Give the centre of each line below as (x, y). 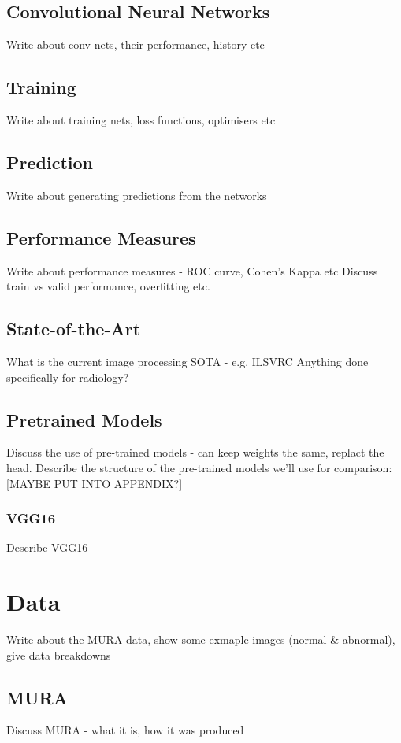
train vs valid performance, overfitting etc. (108, 286)
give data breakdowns (59, 654)
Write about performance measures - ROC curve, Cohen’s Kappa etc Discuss (192, 270)
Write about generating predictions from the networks (137, 195)
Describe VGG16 (47, 547)
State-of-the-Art (74, 329)
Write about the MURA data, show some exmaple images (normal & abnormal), (201, 639)
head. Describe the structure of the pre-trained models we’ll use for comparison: (199, 467)
